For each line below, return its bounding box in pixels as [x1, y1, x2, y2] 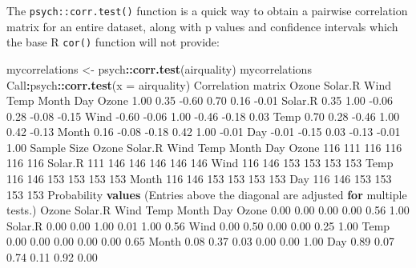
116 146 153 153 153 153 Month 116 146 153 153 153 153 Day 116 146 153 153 [6, 170, 392, 187]
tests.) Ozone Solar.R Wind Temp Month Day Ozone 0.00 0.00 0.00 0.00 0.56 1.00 [6, 202, 410, 218]
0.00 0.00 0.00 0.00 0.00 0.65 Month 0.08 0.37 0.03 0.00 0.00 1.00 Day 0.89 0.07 [6, 233, 394, 250]
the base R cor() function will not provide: [6, 34, 220, 50]
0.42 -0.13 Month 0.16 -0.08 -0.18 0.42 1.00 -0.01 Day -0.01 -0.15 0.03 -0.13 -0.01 [6, 123, 401, 140]
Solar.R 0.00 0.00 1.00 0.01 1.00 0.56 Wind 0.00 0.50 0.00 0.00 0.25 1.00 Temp [6, 217, 390, 234]
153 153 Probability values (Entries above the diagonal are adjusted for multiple [6, 186, 407, 202]
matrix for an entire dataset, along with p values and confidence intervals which [6, 18, 398, 34]
